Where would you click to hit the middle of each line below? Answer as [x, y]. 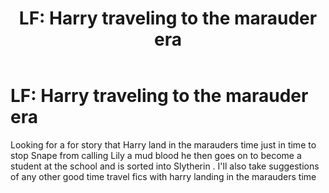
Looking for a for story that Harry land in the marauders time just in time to [163, 144]
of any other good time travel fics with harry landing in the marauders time [163, 176]
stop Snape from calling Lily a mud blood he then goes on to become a [156, 155]
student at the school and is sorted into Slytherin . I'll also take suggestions [165, 166]
